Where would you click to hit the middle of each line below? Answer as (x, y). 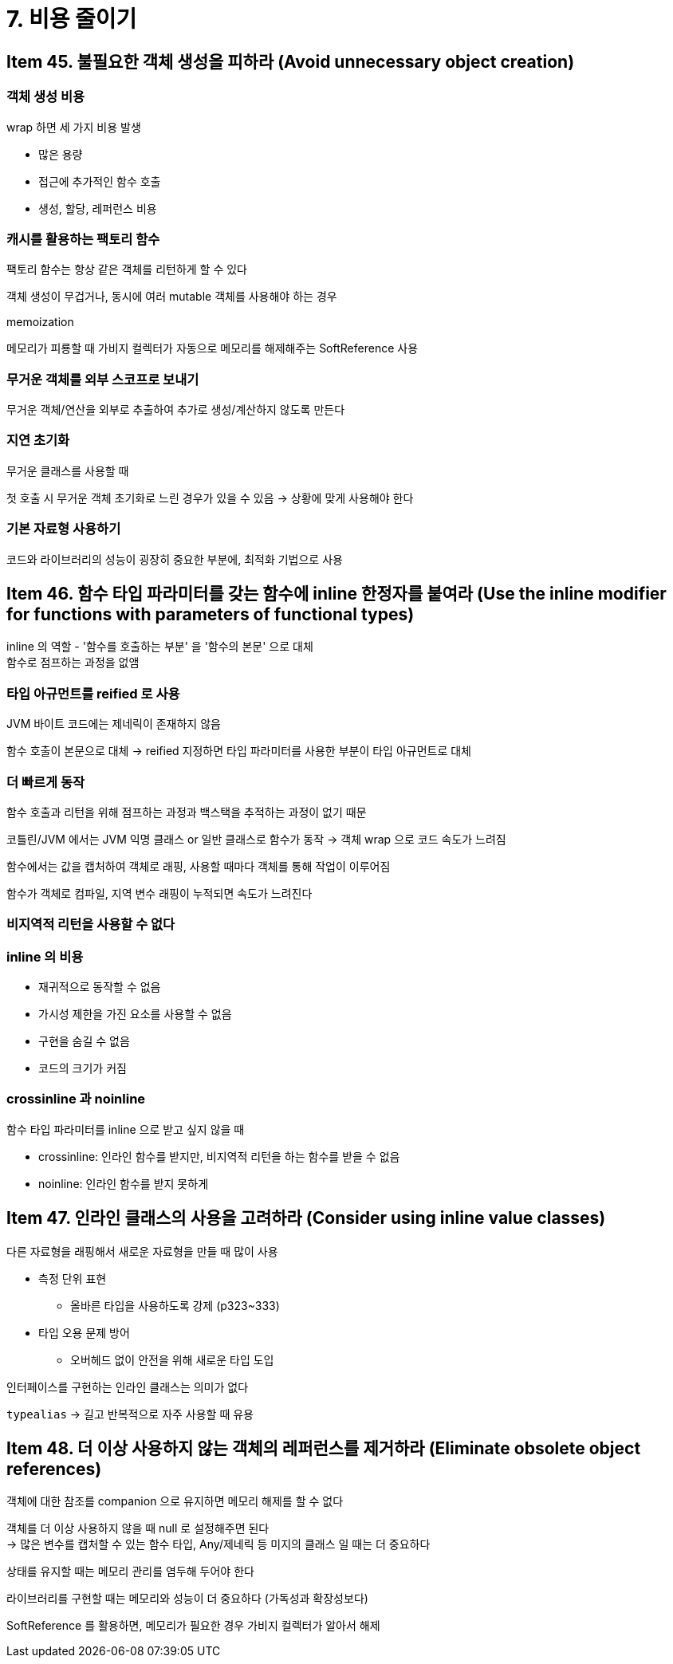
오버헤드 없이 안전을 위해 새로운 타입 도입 (172, 1359)
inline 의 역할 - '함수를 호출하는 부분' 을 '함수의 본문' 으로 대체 (160, 647)
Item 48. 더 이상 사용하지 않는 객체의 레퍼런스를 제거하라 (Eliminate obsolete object (324, 1449)
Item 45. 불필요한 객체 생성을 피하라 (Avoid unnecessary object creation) (291, 61)
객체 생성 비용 (46, 97)
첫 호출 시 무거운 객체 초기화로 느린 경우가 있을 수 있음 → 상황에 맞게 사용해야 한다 (210, 498)
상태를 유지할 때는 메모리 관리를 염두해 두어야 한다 (130, 1572)
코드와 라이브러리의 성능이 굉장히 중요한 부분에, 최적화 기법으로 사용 (175, 559)
